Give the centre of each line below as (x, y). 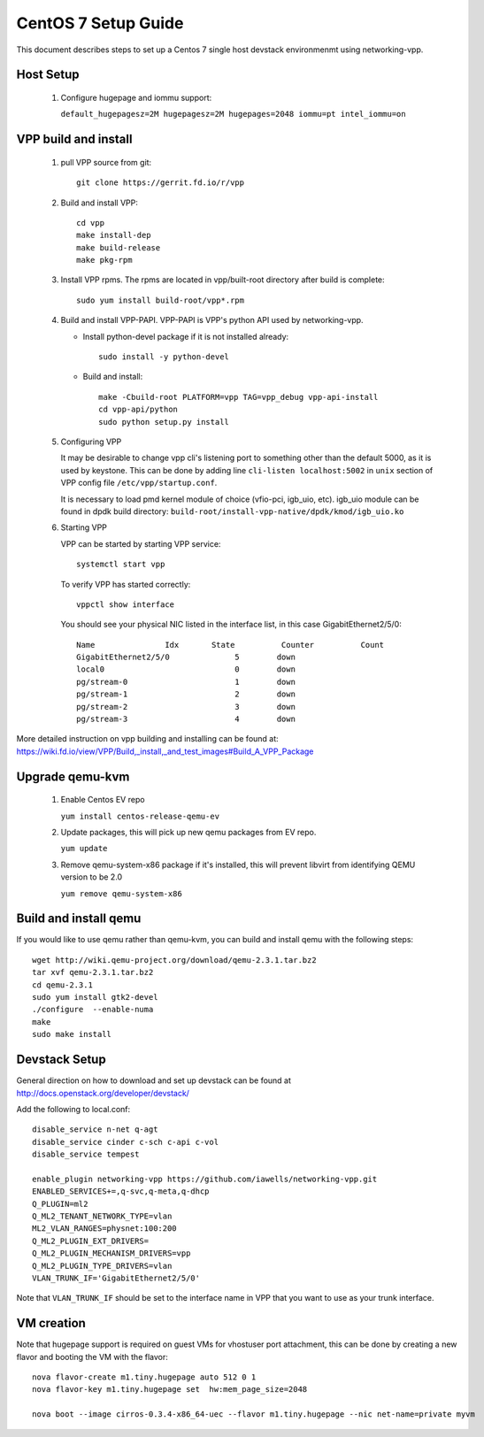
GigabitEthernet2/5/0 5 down (186, 657)
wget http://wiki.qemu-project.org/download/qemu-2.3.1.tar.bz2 (175, 960)
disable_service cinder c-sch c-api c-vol (126, 1142)
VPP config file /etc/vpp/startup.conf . (139, 483)
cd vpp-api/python (138, 410)
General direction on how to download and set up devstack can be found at (154, 1080)
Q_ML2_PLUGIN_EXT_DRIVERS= (91, 1241)
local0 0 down (186, 669)
